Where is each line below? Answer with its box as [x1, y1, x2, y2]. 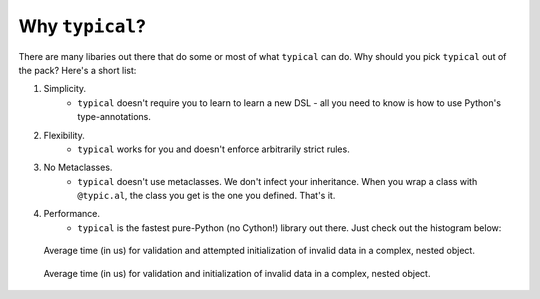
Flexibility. [43, 129, 85, 141]
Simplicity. [43, 83, 87, 95]
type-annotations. [77, 111, 152, 123]
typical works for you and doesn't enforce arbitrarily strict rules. [77, 143, 350, 155]
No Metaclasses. [43, 161, 113, 174]
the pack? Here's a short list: [18, 64, 137, 76]
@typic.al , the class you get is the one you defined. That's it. [77, 190, 336, 202]
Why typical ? [18, 15, 147, 37]
